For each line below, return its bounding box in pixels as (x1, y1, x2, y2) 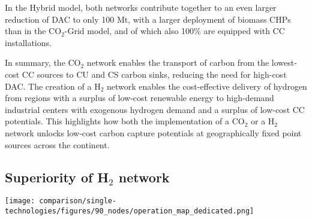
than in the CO (5, 25, 62, 37)
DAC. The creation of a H (5, 80, 101, 92)
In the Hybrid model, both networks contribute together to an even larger (5, 1, 277, 13)
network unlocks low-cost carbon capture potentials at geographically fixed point (5, 126, 302, 139)
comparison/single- (39, 197, 117, 206)
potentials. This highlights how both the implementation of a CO (5, 115, 245, 127)
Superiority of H (5, 167, 109, 186)
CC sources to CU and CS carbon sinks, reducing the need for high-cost (22, 68, 287, 80)
